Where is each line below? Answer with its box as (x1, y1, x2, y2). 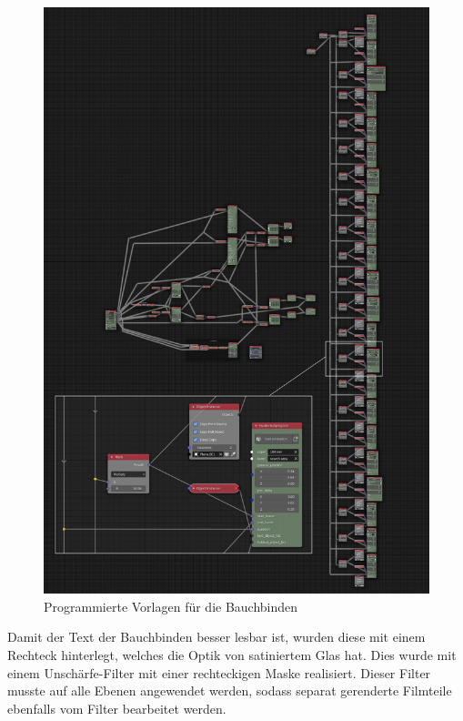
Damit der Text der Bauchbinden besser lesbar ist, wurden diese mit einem (7, 627, 426, 646)
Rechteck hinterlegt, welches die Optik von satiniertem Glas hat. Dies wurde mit (7, 645, 457, 664)
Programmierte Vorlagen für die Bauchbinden (44, 596, 298, 615)
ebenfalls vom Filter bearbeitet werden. (7, 698, 226, 717)
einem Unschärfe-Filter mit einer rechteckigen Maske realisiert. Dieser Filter (7, 663, 431, 682)
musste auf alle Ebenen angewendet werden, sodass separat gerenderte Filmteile (7, 681, 452, 700)
